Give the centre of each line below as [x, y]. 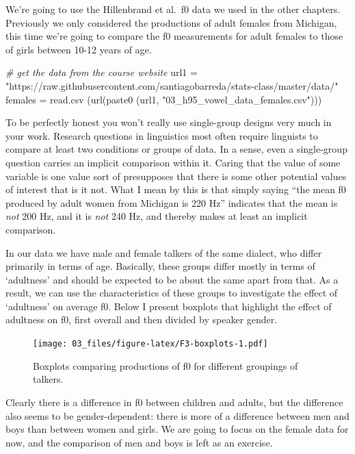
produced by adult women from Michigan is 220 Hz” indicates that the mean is [172, 202]
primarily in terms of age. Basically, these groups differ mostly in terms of [160, 266]
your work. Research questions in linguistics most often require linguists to [162, 135]
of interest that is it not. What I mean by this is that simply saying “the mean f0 [176, 189]
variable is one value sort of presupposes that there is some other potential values [176, 176]
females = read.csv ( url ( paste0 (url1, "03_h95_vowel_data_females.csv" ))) [164, 99]
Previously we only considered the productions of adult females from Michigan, [171, 22]
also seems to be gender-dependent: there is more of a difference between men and [177, 415]
